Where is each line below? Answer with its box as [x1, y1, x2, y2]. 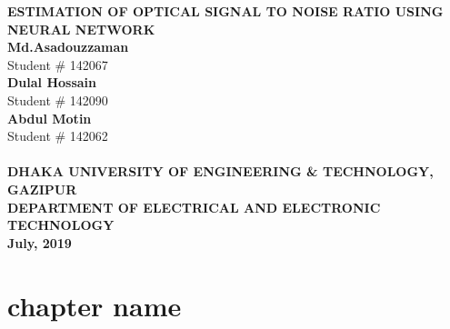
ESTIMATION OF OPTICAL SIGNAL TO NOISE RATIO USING [7, 2, 444, 20]
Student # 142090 [7, 90, 108, 109]
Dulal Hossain [7, 73, 97, 92]
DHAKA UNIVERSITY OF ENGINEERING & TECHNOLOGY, [7, 162, 434, 181]
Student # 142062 [7, 126, 108, 145]
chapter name [7, 286, 182, 324]
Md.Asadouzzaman [7, 37, 129, 56]
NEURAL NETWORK [7, 19, 155, 38]
